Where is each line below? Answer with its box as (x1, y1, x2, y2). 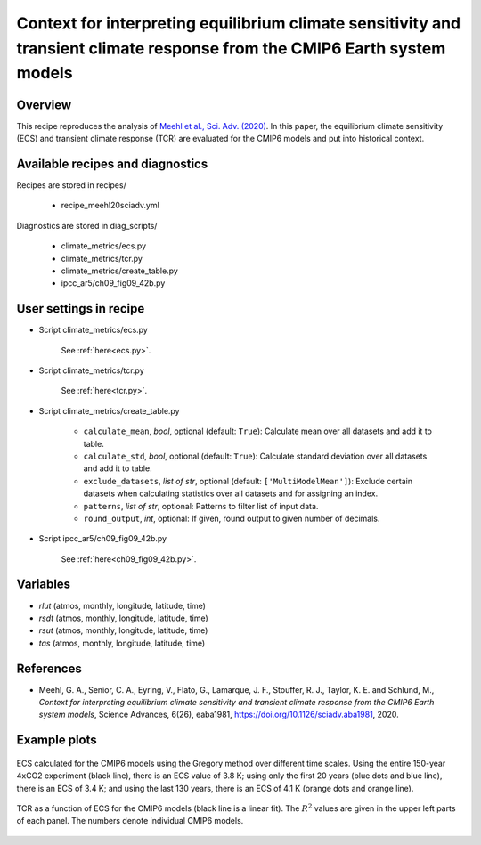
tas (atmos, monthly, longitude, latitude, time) (38, 638, 206, 648)
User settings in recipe (16, 301, 145, 316)
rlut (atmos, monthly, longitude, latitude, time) (38, 600, 207, 611)
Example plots (16, 733, 97, 748)
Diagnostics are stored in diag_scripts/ (16, 220, 158, 231)
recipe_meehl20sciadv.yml (61, 200, 159, 211)
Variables (16, 577, 71, 592)
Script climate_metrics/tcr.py (38, 365, 144, 376)
